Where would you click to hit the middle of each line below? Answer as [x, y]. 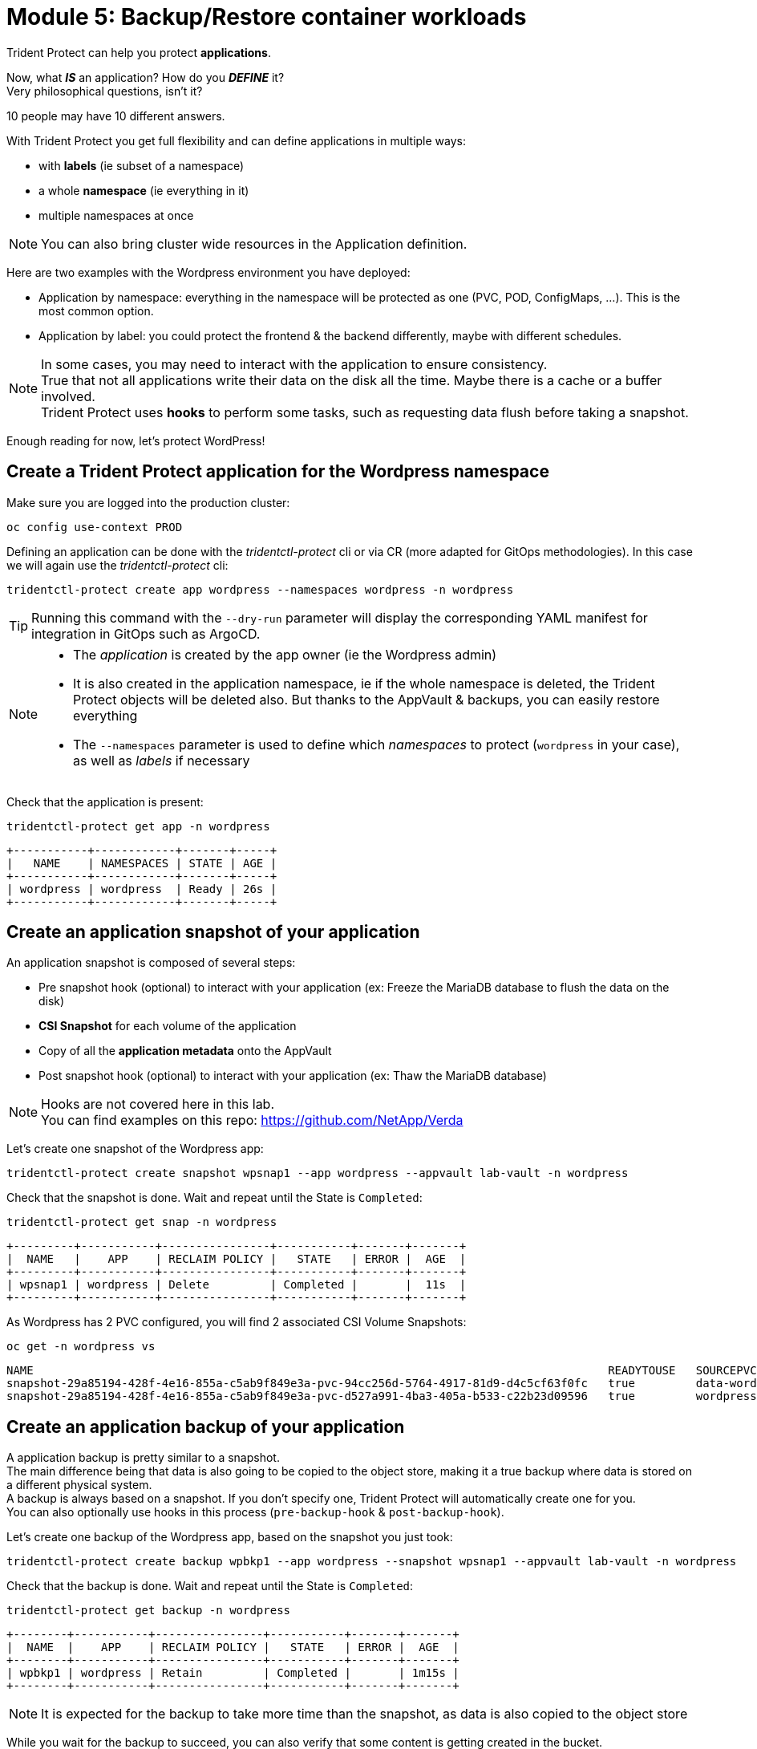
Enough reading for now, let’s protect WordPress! [136, 440]
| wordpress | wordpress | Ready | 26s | [142, 889]
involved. [68, 396]
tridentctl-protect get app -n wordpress [138, 826]
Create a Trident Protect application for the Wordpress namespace [278, 472]
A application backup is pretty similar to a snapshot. [143, 1458]
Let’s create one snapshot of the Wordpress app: [135, 1149]
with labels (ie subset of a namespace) [142, 165]
